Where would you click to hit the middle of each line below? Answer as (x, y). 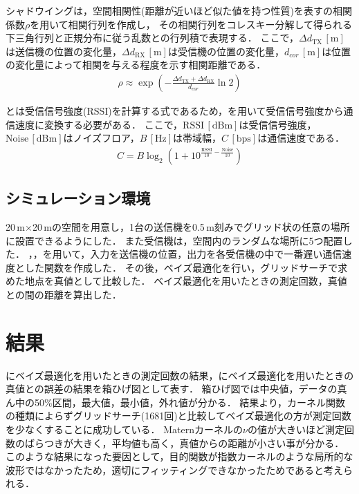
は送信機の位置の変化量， (64, 51)
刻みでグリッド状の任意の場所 (282, 227)
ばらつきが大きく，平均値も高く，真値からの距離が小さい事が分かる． (184, 443)
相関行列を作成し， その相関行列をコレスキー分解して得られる (210, 24)
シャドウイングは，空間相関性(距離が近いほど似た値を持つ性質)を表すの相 (174, 10)
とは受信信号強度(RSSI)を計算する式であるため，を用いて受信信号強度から (175, 111)
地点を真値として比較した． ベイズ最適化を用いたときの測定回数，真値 (186, 281)
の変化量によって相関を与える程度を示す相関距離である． (136, 65)
